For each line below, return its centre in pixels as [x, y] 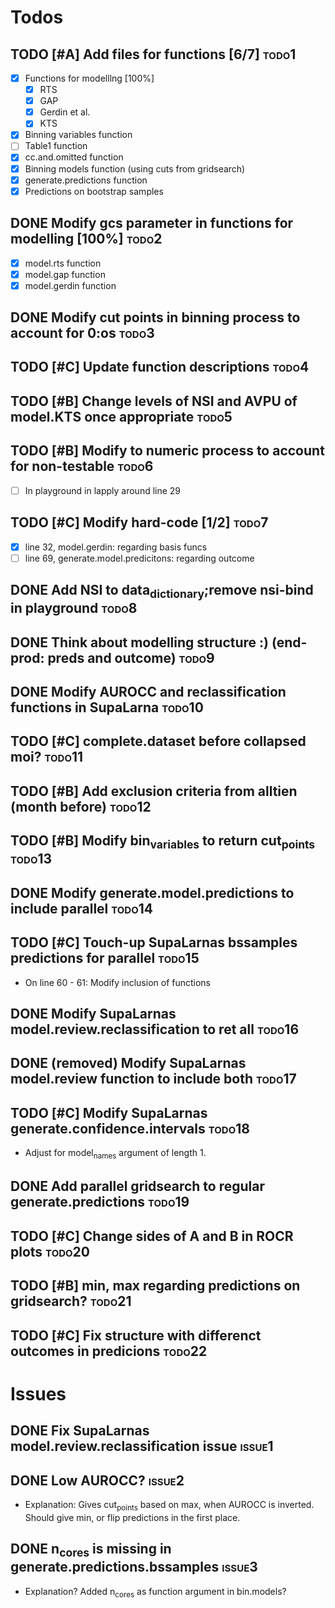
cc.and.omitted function [74, 157]
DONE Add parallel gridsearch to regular [137, 1186]
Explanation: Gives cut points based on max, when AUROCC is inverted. [169, 1505]
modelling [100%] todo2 [86, 239]
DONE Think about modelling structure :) [139, 642]
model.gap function [65, 274]
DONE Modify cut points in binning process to [155, 317]
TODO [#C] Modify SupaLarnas [109, 1112]
